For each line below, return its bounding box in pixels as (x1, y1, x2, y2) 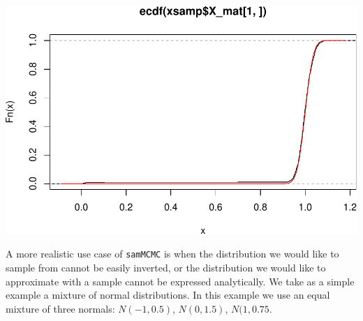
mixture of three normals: (6, 301, 115, 315)
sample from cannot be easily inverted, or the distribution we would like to (6, 260, 326, 275)
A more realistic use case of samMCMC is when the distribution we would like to (6, 246, 339, 261)
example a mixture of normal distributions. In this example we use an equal (6, 288, 330, 302)
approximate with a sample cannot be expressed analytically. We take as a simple (6, 274, 355, 288)
